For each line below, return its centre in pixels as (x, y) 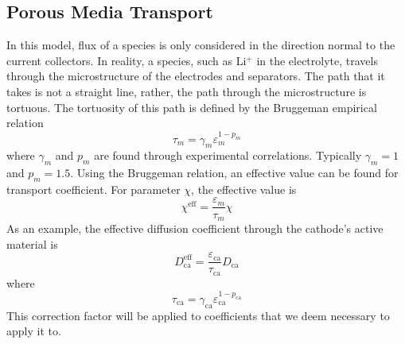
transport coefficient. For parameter (93, 189)
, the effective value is (244, 189)
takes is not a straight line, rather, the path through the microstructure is (187, 91)
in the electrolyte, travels (317, 60)
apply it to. (34, 331)
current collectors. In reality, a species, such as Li (127, 60)
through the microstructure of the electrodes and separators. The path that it (196, 76)
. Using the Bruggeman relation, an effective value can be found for (234, 173)
